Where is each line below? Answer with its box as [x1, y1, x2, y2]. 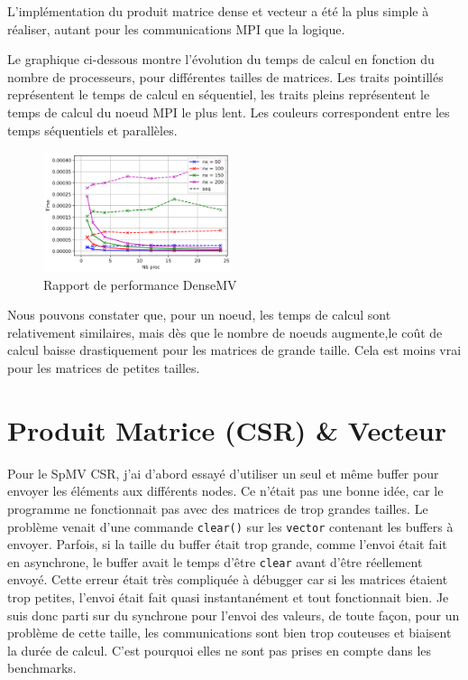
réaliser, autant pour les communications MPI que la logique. [7, 19, 345, 38]
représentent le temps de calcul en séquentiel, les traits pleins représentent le [7, 85, 430, 104]
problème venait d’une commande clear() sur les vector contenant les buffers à [7, 517, 454, 536]
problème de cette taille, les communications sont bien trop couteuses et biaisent [7, 623, 452, 642]
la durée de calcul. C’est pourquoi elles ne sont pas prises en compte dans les [7, 640, 432, 659]
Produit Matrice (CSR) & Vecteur [7, 411, 446, 448]
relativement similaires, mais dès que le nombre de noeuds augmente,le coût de [7, 322, 443, 341]
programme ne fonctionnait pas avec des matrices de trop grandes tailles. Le [7, 498, 428, 517]
